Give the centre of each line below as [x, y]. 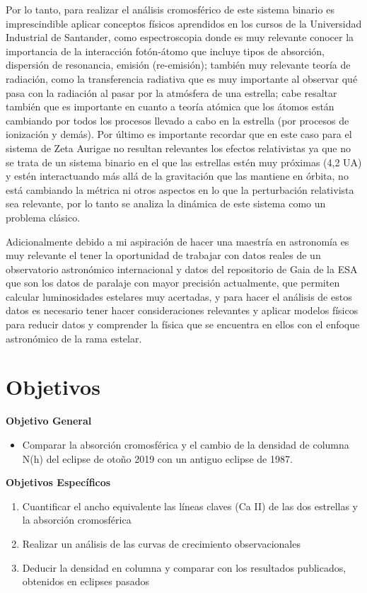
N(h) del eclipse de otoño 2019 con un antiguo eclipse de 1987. [157, 458]
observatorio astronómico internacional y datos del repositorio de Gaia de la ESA [182, 269]
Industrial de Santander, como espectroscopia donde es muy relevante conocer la [180, 37]
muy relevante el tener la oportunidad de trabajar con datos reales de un [163, 255]
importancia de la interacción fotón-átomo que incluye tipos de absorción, [165, 51]
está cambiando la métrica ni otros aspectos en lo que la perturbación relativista [180, 189]
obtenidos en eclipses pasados [86, 581]
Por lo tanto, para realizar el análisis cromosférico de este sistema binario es [170, 9]
